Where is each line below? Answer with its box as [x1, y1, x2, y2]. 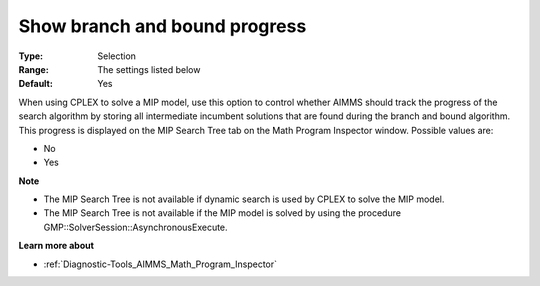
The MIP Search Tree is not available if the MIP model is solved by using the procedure [43, 207, 402, 219]
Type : [18, 50, 44, 62]
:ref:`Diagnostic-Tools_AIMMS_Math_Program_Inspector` [43, 258, 278, 270]
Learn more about [18, 240, 95, 252]
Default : [18, 78, 54, 90]
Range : [18, 63, 49, 75]
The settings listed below [97, 63, 201, 75]
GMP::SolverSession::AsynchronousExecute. [43, 221, 229, 233]
